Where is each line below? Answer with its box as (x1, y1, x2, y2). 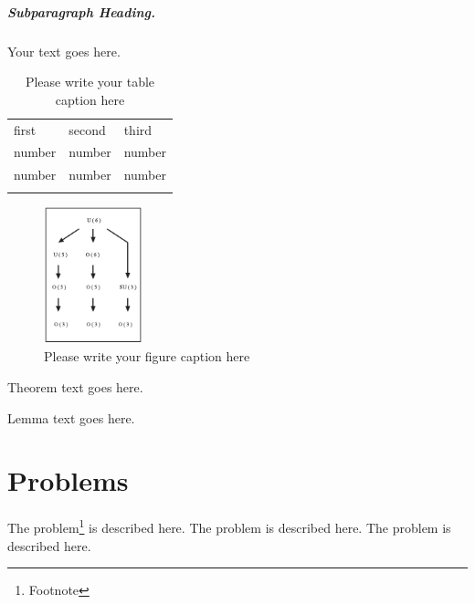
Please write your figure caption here (44, 347, 250, 366)
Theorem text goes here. (7, 377, 143, 396)
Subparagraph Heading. (7, 2, 155, 21)
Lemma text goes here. (7, 408, 135, 427)
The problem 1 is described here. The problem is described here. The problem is (7, 515, 451, 536)
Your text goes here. (7, 41, 121, 60)
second (69, 120, 106, 139)
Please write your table (25, 72, 155, 91)
